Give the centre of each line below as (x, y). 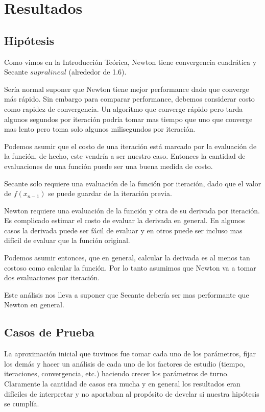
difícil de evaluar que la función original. (67, 240)
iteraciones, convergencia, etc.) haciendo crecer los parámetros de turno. (117, 373)
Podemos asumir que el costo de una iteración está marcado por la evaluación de (130, 146)
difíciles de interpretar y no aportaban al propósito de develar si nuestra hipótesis (132, 393)
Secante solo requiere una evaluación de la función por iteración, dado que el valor (133, 183)
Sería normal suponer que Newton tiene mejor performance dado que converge (127, 89)
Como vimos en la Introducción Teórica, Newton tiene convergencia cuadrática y (130, 62)
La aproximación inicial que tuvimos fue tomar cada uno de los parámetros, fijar (130, 354)
